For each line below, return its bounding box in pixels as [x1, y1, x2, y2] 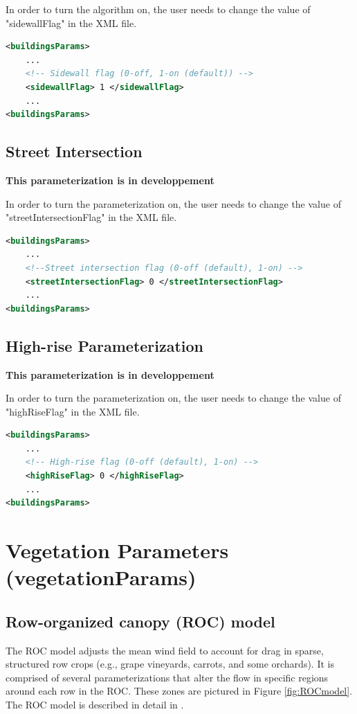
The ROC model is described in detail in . [6, 697, 184, 711]
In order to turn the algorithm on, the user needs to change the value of [6, 2, 311, 16]
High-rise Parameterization [6, 334, 204, 356]
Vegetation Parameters [6, 536, 229, 564]
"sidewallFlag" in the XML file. [6, 15, 137, 30]
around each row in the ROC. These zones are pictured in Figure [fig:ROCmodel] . [6, 684, 353, 698]
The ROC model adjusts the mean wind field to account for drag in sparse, [6, 643, 324, 657]
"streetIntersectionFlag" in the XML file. [6, 210, 177, 224]
